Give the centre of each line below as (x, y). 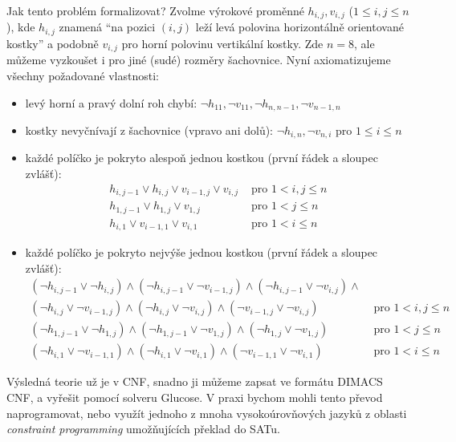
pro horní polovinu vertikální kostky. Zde (222, 43)
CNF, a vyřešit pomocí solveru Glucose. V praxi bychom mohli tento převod (195, 397)
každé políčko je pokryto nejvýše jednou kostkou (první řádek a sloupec (202, 252)
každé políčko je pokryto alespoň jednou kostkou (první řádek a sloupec (202, 158)
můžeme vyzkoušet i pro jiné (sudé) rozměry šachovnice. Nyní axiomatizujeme (199, 60)
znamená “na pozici (107, 27)
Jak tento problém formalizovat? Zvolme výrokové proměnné (155, 10)
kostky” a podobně (53, 43)
